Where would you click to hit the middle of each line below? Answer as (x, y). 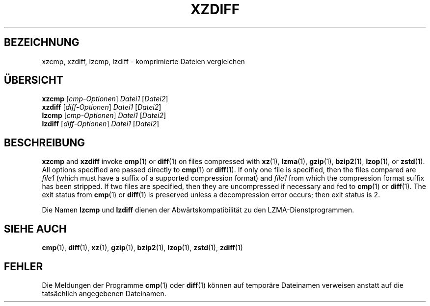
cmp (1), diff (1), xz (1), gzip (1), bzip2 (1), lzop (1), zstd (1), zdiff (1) (142, 248)
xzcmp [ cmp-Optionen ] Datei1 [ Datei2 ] (105, 99)
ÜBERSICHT (34, 80)
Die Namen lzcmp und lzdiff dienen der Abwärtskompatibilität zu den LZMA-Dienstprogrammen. (198, 210)
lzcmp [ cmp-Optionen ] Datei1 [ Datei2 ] (104, 116)
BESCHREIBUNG (45, 142)
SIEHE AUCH (35, 229)
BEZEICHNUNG (42, 43)
